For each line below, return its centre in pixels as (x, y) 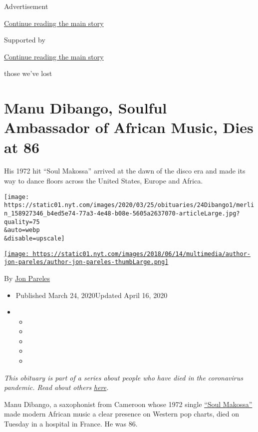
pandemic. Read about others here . (56, 387)
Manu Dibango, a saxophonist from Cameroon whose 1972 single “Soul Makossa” (128, 404)
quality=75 (22, 222)
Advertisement (26, 6)
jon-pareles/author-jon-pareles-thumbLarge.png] (86, 262)
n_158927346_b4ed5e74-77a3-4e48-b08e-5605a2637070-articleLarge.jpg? (122, 213)
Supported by (25, 40)
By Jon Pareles (27, 278)
